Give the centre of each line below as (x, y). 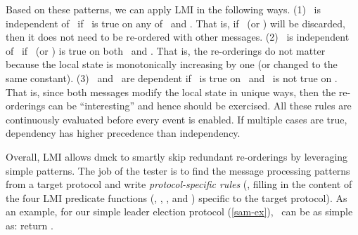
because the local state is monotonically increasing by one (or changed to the (172, 64)
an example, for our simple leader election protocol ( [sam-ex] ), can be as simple (179, 211)
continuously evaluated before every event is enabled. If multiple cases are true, (177, 119)
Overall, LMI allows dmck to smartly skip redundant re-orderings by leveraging (177, 156)
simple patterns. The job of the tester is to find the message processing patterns (178, 170)
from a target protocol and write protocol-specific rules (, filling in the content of (179, 184)
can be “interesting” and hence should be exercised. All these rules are (200, 106)
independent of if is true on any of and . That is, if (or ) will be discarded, (175, 23)
